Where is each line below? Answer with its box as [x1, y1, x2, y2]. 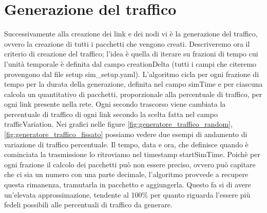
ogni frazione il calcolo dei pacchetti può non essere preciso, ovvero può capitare [4, 159, 256, 169]
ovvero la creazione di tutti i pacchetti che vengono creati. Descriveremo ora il [4, 38, 250, 49]
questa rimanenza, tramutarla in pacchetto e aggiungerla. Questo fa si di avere [4, 179, 251, 190]
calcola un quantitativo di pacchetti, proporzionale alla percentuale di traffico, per [4, 88, 262, 99]
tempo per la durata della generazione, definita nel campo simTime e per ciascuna [4, 79, 263, 89]
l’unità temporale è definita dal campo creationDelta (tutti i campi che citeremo [4, 58, 257, 69]
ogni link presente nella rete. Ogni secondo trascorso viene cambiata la [4, 99, 226, 109]
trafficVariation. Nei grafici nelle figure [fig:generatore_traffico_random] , [4, 119, 233, 129]
